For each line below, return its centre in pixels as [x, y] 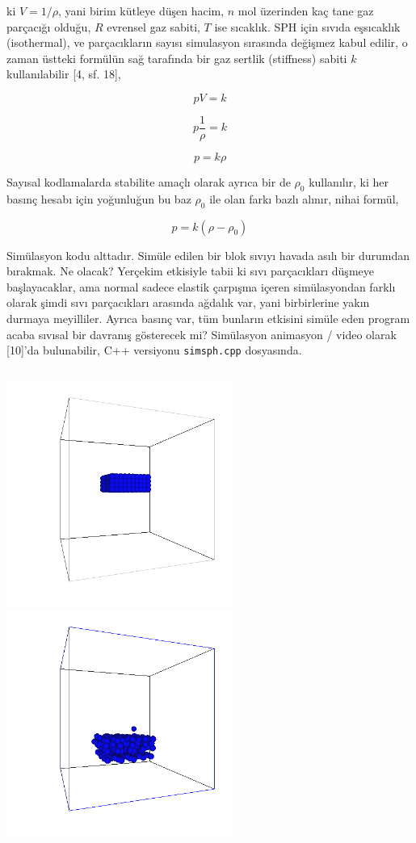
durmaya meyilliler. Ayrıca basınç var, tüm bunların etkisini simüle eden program [208, 318]
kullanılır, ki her [349, 182]
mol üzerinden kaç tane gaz [306, 10]
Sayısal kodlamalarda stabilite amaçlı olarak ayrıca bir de [149, 182]
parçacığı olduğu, [49, 26]
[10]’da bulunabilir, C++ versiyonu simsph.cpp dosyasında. [154, 350]
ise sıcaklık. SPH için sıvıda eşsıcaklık [307, 26]
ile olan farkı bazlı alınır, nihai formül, [304, 198]
